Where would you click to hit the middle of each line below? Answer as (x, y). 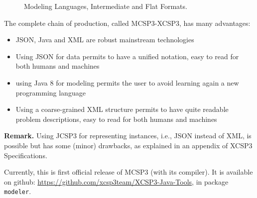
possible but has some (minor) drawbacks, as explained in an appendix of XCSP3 (128, 145)
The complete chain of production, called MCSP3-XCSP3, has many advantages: (127, 23)
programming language (51, 92)
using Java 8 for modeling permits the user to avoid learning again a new (127, 82)
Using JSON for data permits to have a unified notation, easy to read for (127, 56)
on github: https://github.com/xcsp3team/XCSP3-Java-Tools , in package (116, 181)
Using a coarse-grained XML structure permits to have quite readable (122, 109)
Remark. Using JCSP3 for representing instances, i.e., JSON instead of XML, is (128, 136)
